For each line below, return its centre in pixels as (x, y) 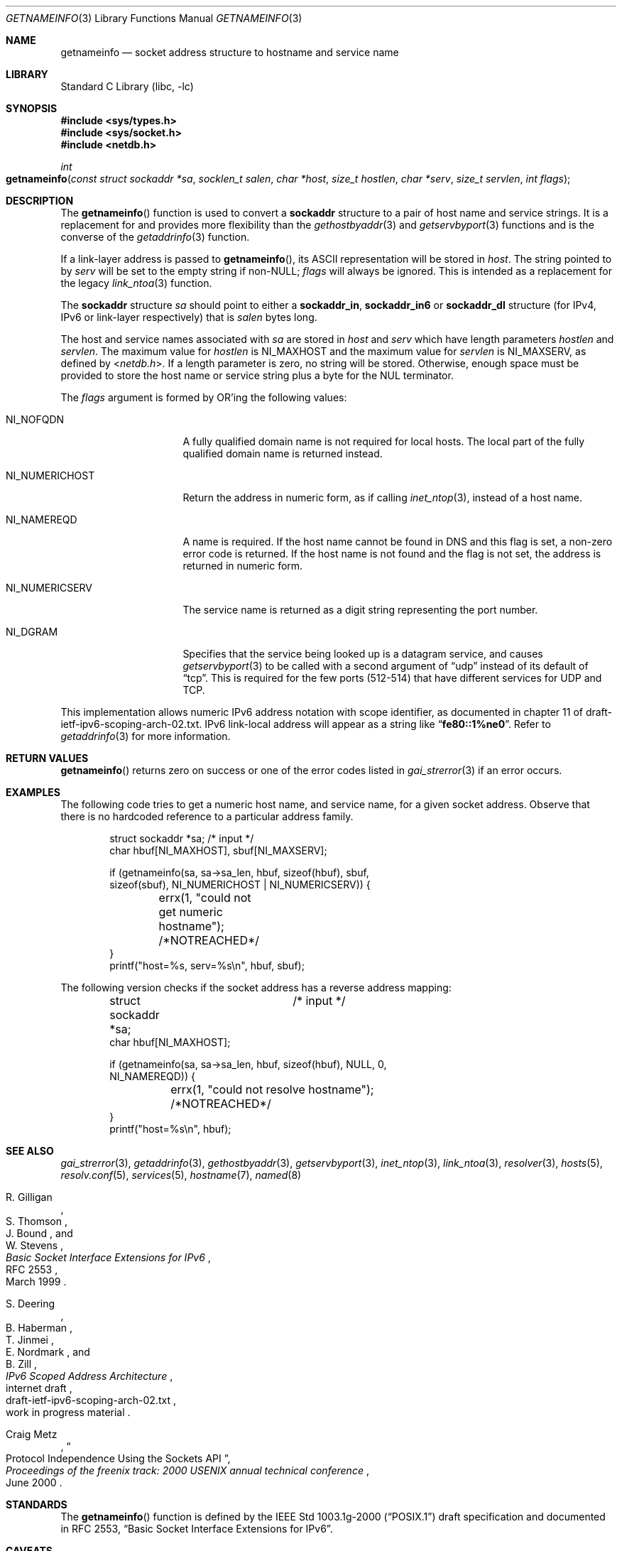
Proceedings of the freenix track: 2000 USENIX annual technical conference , (187, 1470)
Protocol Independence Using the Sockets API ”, (118, 1458)
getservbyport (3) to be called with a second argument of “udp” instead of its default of (386, 666)
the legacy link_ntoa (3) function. (136, 283)
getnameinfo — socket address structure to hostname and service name (230, 52)
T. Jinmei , (30, 1340)
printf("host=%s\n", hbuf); (170, 1129)
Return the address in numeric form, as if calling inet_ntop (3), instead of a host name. (383, 497)
